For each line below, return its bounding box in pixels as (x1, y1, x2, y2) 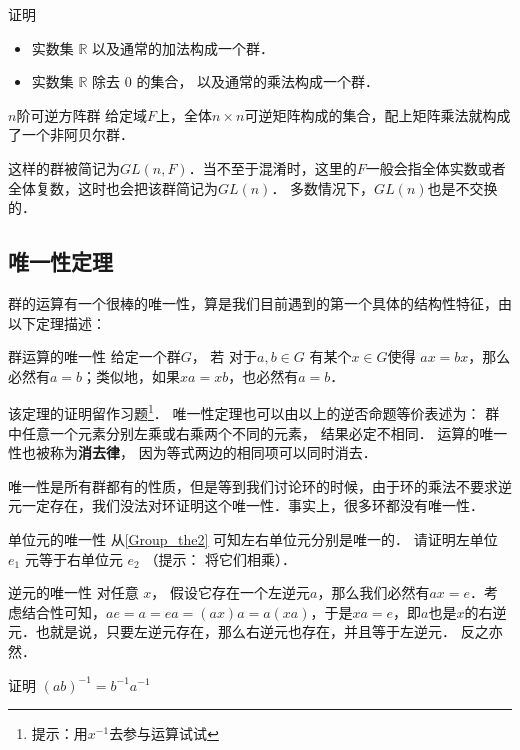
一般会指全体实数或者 (365, 157, 506, 178)
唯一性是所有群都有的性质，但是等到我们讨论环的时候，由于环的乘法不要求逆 (8, 475, 512, 496)
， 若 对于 (191, 346, 258, 367)
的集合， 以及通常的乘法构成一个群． (136, 71, 380, 92)
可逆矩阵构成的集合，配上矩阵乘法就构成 (244, 104, 511, 125)
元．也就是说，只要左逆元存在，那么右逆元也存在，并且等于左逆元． (8, 621, 456, 642)
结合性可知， (21, 601, 106, 622)
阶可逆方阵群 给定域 (16, 104, 148, 125)
